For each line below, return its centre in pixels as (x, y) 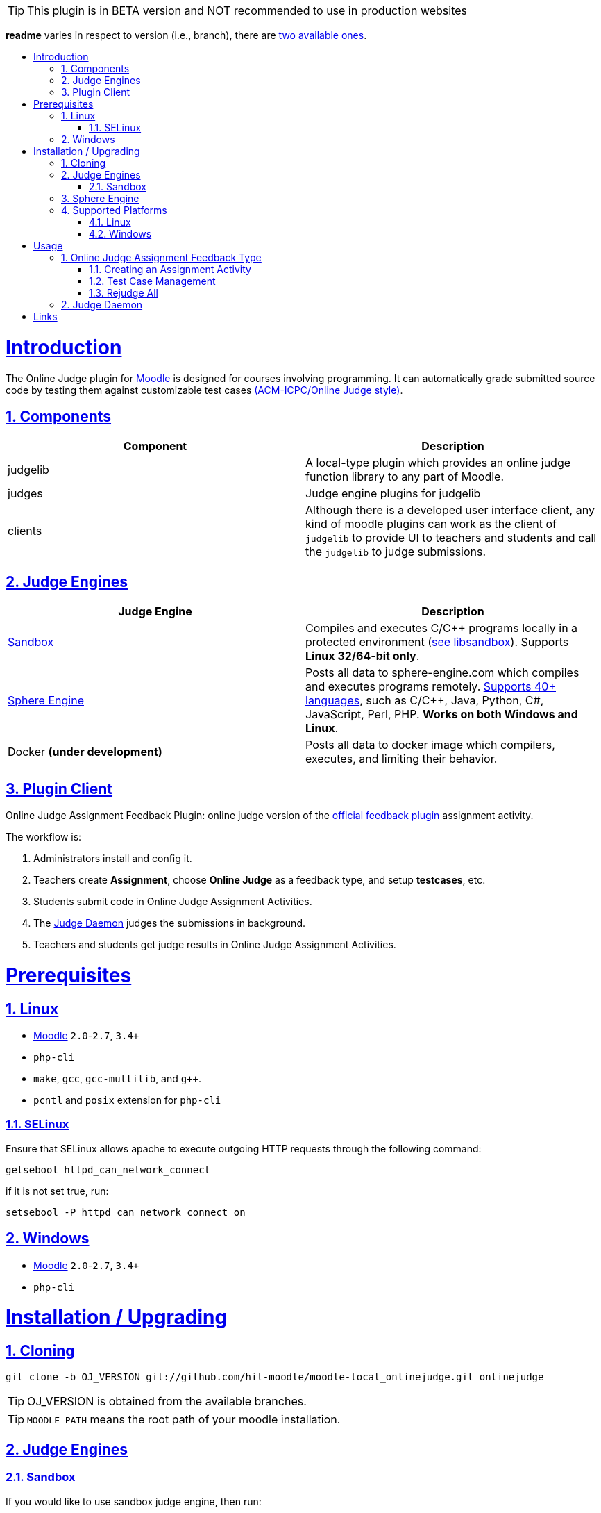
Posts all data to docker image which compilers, (430, 745)
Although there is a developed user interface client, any (450, 510)
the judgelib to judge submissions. (396, 552)
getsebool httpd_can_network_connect (108, 1169)
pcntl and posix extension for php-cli (127, 1100)
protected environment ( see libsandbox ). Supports (437, 642)
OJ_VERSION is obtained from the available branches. (167, 1402)
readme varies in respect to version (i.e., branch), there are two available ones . (186, 35)
